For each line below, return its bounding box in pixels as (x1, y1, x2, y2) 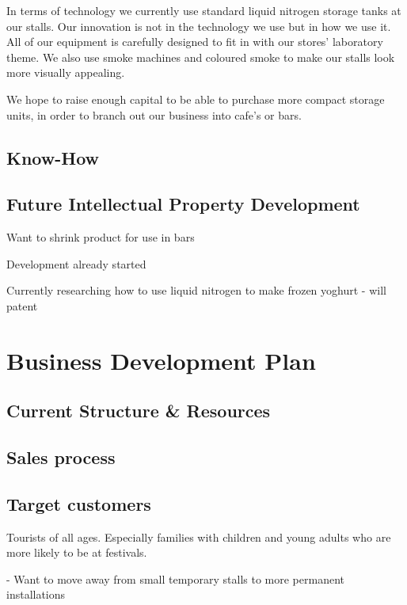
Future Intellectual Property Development (6, 192, 360, 216)
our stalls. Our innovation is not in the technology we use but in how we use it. (6, 17, 391, 34)
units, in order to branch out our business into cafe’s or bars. (6, 106, 302, 123)
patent (6, 297, 38, 314)
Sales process (6, 445, 116, 470)
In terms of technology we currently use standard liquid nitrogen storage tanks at (6, 2, 401, 18)
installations (6, 586, 66, 603)
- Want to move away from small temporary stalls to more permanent (6, 570, 344, 587)
